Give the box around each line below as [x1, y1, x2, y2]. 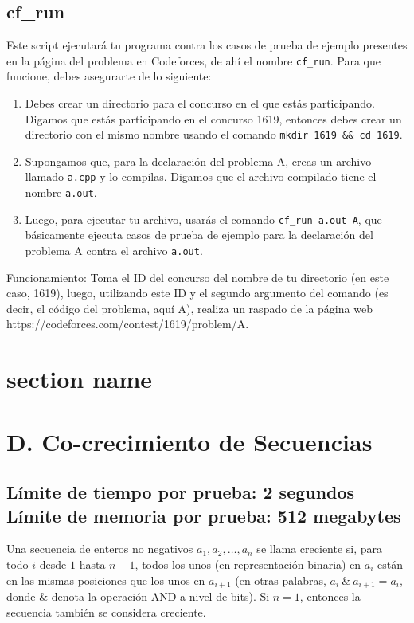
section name [6, 362, 153, 395]
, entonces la [299, 588, 361, 605]
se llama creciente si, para [256, 540, 383, 557]
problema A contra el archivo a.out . [25, 242, 203, 259]
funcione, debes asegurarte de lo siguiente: [6, 68, 212, 84]
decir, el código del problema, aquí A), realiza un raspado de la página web [6, 300, 373, 316]
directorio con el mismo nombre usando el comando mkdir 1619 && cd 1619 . [25, 126, 403, 143]
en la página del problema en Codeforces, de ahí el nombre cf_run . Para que [6, 52, 381, 69]
